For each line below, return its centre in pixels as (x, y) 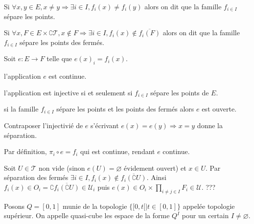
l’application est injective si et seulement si (68, 92)
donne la (210, 125)
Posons (14, 206)
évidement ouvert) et (155, 168)
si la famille (21, 109)
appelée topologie (209, 206)
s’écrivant (105, 125)
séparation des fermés (36, 177)
